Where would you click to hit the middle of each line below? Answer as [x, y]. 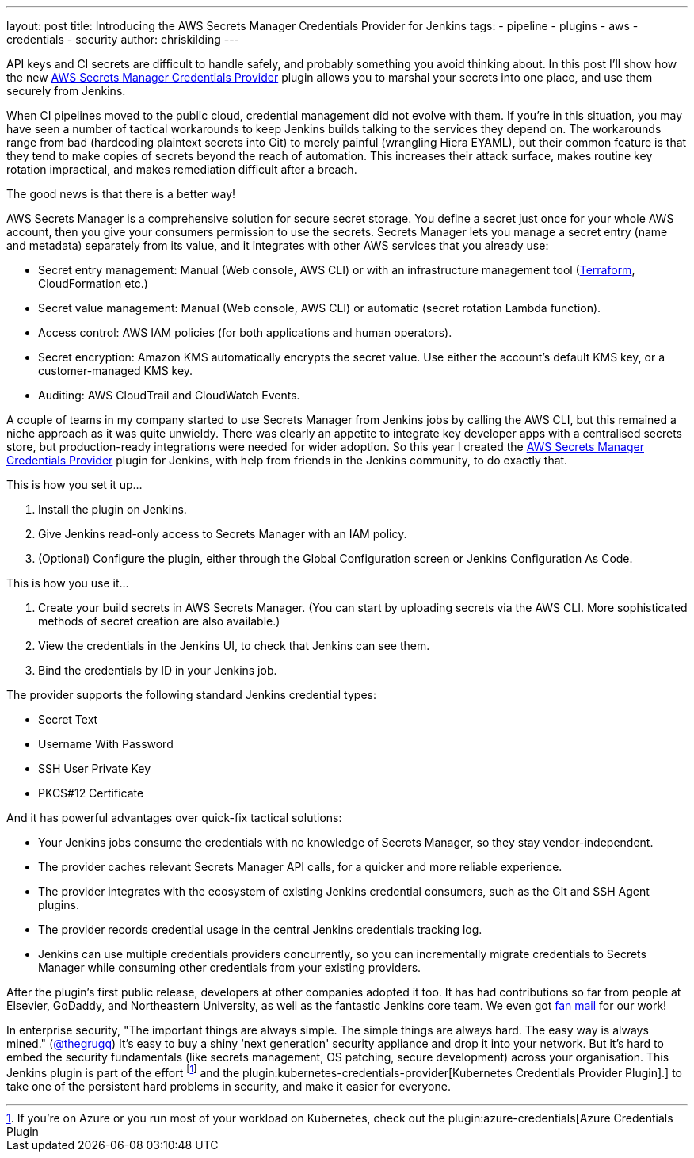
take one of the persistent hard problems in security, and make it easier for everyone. [229, 1086]
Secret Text [68, 719]
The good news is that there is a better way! [121, 194]
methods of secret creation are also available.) [159, 621]
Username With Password [106, 744]
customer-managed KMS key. [116, 371]
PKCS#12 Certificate [91, 793]
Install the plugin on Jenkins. [112, 509]
